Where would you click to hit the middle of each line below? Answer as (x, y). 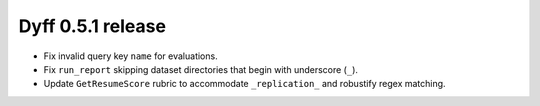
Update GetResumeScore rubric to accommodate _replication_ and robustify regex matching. (244, 84)
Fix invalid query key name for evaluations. (131, 56)
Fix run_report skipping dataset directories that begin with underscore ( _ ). (201, 69)
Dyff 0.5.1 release (92, 26)
